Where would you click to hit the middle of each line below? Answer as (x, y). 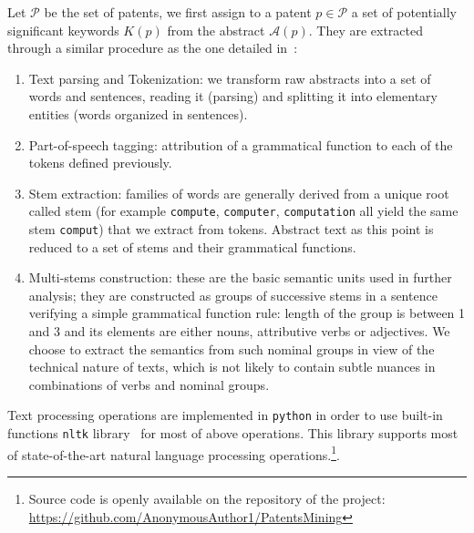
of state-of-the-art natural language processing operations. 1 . (174, 453)
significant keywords (63, 30)
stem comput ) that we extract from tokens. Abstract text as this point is (231, 229)
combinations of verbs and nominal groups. (149, 384)
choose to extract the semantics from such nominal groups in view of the (232, 348)
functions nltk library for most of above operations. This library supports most (233, 433)
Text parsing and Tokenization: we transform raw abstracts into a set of (230, 78)
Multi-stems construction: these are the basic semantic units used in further (240, 277)
